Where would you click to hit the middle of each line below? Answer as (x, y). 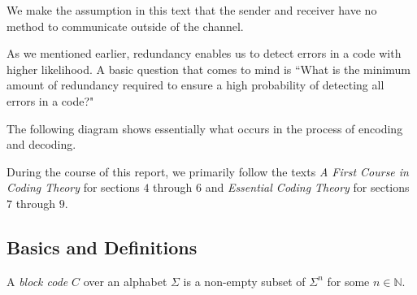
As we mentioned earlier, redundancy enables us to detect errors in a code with (204, 53)
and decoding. (41, 144)
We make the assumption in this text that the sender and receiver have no (192, 10)
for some (348, 281)
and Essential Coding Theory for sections (307, 187)
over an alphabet (125, 281)
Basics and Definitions (102, 247)
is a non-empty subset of (244, 281)
